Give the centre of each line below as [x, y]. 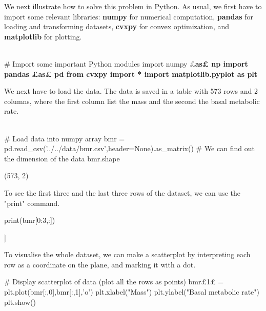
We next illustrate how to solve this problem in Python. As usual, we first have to [133, 6]
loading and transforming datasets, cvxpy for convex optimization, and [117, 26]
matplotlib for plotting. [43, 36]
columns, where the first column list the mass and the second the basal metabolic [132, 101]
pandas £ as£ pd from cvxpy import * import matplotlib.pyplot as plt [131, 74]
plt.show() [20, 302]
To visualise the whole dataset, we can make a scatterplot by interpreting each [127, 254]
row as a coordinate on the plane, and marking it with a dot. [100, 264]
